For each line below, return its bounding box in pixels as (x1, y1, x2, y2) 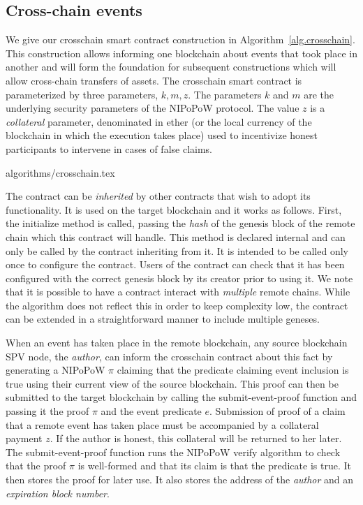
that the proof (6, 458, 66, 473)
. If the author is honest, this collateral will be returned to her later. (50, 431, 342, 446)
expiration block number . (6, 485, 110, 500)
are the (304, 87, 334, 101)
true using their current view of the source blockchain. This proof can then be (6, 376, 339, 390)
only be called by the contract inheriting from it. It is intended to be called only (6, 243, 348, 258)
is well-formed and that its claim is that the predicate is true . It (77, 458, 351, 473)
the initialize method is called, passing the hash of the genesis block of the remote (6, 216, 355, 230)
